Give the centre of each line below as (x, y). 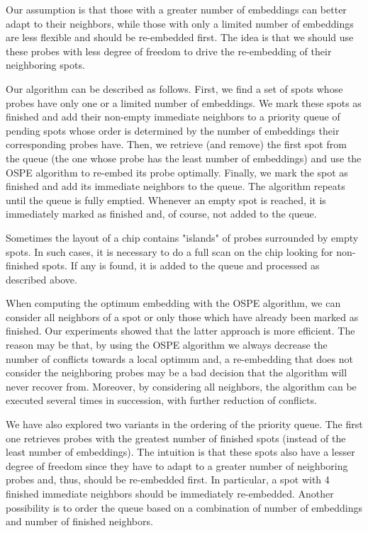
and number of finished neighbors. (79, 521)
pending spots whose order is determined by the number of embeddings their (173, 130)
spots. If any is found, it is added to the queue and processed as (181, 265)
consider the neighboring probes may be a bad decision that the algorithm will (177, 372)
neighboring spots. (45, 65)
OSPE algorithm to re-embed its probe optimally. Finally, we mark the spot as (177, 172)
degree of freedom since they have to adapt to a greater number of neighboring (177, 465)
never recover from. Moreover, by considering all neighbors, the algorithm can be (181, 386)
